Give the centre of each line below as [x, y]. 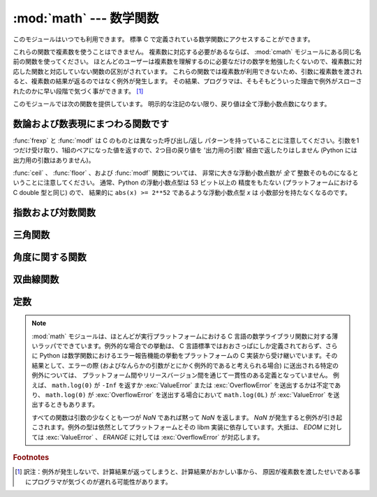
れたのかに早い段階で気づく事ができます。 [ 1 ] [78, 91]
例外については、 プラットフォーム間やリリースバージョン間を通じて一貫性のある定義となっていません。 [182, 375]
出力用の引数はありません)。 [54, 160]
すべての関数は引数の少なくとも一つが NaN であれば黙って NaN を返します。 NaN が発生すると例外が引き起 [187, 417]
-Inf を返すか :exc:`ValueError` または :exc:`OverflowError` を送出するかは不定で [218, 385]
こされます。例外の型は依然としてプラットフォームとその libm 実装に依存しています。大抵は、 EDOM [177, 427]
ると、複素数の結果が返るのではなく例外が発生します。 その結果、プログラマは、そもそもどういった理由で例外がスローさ [187, 81]
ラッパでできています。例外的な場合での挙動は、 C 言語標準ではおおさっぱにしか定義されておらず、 [182, 346]
